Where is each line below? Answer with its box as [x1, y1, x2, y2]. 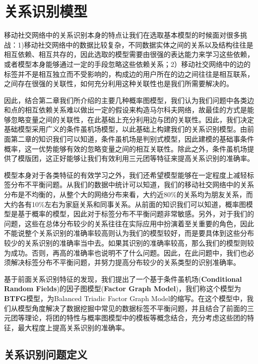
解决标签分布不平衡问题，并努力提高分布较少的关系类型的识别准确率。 [10, 257, 240, 267]
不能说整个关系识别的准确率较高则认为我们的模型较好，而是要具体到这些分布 [4, 228, 254, 238]
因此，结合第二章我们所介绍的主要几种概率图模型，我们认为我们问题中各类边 [4, 95, 254, 105]
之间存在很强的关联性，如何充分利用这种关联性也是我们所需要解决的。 [4, 78, 233, 89]
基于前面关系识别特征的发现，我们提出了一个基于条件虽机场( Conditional [4, 273, 242, 284]
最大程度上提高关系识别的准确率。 [17, 322, 129, 332]
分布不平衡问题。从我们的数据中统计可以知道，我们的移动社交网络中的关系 [10, 179, 254, 190]
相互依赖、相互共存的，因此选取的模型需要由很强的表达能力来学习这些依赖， [4, 49, 254, 59]
